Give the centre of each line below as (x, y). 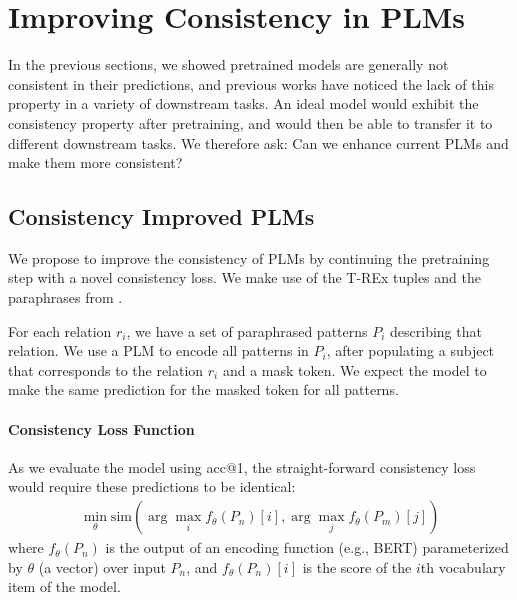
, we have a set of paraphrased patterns (247, 330)
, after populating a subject (410, 350)
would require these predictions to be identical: (152, 486)
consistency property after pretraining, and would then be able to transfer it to (250, 122)
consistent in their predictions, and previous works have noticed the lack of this (251, 83)
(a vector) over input (102, 566)
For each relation (60, 330)
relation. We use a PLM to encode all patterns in (158, 350)
